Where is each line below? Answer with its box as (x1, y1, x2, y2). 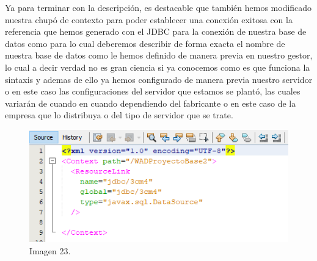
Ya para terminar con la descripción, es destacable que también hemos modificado (5, 1, 312, 13)
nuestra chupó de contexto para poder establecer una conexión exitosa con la (5, 13, 293, 26)
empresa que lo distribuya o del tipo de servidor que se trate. (5, 109, 233, 121)
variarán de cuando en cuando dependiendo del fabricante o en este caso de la (5, 96, 296, 109)
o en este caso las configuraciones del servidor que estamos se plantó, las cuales (5, 85, 301, 98)
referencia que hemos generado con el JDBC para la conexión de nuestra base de (5, 25, 307, 38)
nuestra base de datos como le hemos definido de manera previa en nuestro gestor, (5, 49, 313, 62)
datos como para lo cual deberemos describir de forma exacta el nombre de (5, 37, 285, 49)
